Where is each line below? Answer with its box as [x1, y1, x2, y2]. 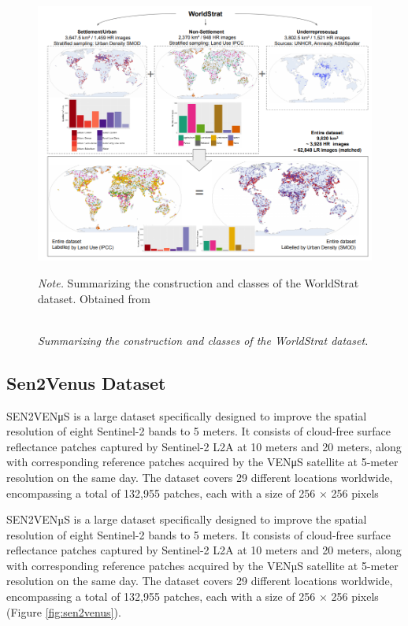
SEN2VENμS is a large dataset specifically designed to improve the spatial [6, 407, 367, 424]
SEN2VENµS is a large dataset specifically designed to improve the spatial [6, 511, 367, 528]
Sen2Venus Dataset [6, 370, 166, 394]
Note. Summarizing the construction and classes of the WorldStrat [38, 274, 359, 291]
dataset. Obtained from [38, 290, 150, 306]
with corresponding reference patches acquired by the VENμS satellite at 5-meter [6, 454, 399, 470]
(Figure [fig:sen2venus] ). [6, 603, 121, 620]
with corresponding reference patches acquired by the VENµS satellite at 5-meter [6, 557, 399, 573]
